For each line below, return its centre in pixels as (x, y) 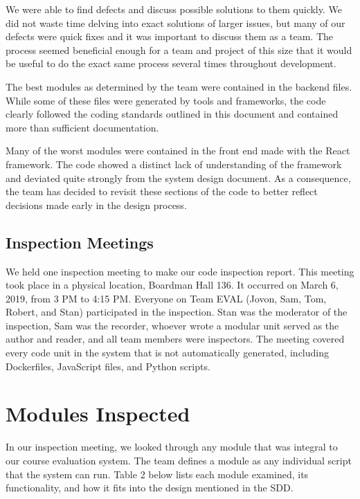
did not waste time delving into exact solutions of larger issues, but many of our (175, 22)
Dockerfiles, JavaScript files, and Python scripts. (108, 366)
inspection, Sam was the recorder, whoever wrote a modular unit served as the (172, 325)
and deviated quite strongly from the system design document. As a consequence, (178, 178)
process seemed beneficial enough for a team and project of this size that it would (179, 49)
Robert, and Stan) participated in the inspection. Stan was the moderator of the (177, 312)
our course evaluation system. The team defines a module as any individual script (179, 460)
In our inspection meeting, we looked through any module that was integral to (172, 447)
